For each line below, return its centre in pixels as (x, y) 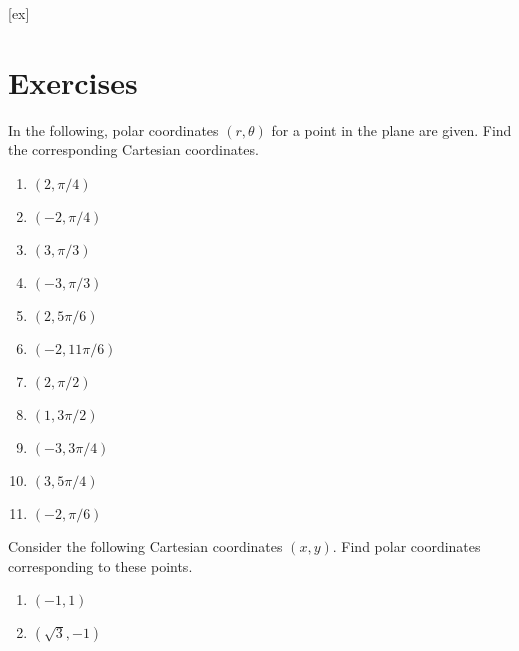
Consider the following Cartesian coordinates (145, 545)
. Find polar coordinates (406, 545)
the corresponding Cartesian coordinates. (133, 149)
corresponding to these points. (100, 565)
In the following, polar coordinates (113, 129)
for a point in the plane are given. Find (391, 129)
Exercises (73, 81)
